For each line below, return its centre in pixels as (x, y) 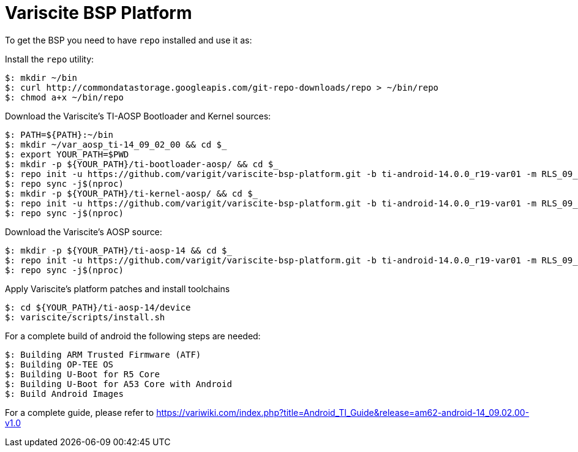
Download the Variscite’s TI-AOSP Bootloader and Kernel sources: (138, 116)
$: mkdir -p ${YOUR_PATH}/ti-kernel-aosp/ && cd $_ (132, 193)
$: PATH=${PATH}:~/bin (59, 134)
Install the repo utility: (50, 59)
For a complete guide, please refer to (80, 412)
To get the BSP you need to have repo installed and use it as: (129, 40)
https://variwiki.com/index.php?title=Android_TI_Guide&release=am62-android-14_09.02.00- (343, 412)
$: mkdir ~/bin (41, 77)
